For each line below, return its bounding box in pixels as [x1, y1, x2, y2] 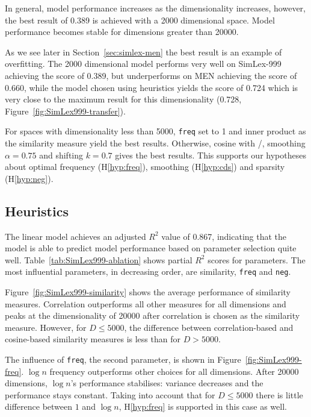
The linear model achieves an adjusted [5, 230, 146, 242]
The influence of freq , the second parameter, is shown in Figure [5, 353, 241, 365]
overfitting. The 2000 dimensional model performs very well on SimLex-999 [5, 57, 282, 70]
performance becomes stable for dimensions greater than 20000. [5, 25, 239, 38]
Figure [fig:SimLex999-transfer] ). [5, 104, 126, 117]
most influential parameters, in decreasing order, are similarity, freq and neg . [5, 265, 291, 278]
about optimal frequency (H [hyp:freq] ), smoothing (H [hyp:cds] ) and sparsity [5, 160, 285, 173]
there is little [256, 388, 303, 401]
